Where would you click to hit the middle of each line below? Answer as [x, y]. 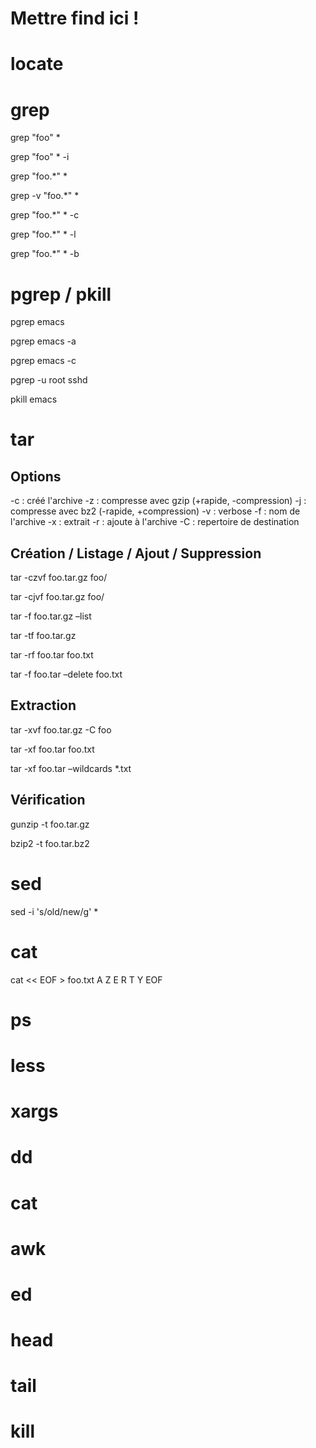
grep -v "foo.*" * [45, 196]
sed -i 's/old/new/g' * [54, 911]
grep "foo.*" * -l [43, 234]
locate [37, 64]
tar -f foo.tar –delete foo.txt [66, 674]
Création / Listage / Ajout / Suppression [136, 553]
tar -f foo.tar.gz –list [51, 616]
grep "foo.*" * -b [45, 254]
